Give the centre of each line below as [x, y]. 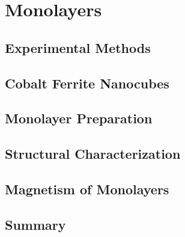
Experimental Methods [78, 47]
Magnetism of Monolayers [87, 189]
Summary [35, 224]
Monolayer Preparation [79, 118]
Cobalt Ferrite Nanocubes [87, 83]
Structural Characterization [93, 154]
